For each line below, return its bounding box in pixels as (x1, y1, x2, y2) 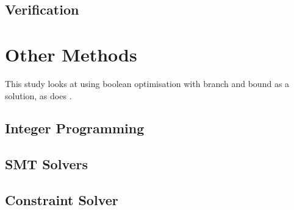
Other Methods (5, 41, 137, 66)
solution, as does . (5, 89, 72, 102)
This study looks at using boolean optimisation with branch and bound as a (5, 77, 290, 89)
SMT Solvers (5, 155, 88, 173)
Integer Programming (5, 119, 145, 138)
